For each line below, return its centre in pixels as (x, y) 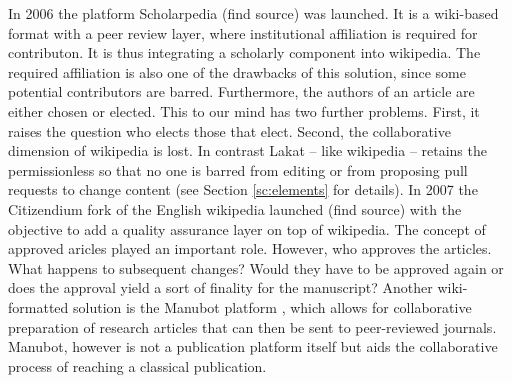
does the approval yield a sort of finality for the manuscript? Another (220, 287)
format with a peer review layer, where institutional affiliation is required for (243, 32)
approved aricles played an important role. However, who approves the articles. (250, 248)
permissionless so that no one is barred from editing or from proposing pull (238, 169)
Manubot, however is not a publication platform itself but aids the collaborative (253, 346)
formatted (38, 306)
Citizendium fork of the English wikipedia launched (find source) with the (235, 208)
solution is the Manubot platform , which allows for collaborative (272, 306)
